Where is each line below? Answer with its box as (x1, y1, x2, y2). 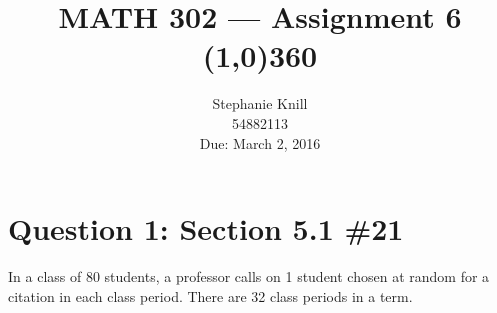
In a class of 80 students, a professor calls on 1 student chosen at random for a (8, 266, 490, 287)
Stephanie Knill (212, 93, 308, 114)
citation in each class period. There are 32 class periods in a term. (8, 285, 413, 306)
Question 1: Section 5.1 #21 (8, 208, 404, 249)
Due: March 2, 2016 (199, 132, 321, 153)
